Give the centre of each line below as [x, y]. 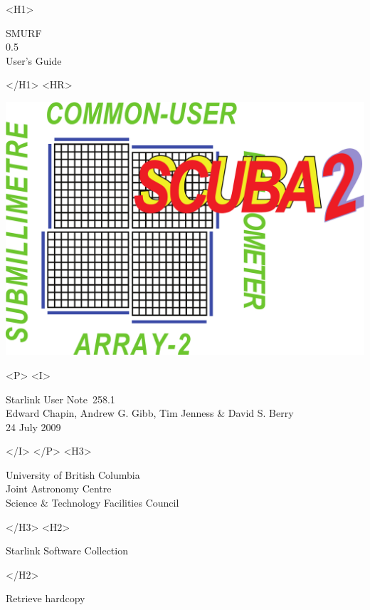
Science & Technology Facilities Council [92, 503]
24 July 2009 [33, 427]
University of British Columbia [73, 474]
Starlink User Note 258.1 [60, 399]
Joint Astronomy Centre [59, 488]
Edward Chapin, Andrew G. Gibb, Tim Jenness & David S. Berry [150, 413]
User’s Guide [34, 60]
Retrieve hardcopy [46, 598]
